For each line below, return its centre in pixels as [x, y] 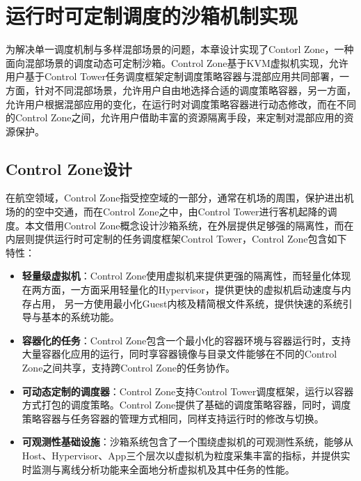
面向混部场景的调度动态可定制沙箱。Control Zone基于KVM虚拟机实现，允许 [177, 62]
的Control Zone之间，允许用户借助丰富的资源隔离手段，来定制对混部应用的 [175, 117]
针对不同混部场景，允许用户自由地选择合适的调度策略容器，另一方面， [195, 90]
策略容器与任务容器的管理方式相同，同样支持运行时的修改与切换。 [173, 418]
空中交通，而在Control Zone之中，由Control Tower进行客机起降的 [181, 212]
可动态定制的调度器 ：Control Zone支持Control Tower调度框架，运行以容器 [188, 391]
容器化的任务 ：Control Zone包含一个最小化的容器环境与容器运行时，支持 [186, 340]
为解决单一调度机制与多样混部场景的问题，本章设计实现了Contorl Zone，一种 [180, 49]
